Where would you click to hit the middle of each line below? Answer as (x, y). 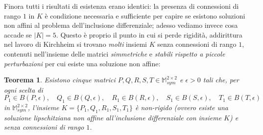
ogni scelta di (24, 89)
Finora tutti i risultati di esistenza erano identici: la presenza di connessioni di (121, 6)
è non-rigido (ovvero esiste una (182, 107)
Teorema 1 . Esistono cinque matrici (60, 80)
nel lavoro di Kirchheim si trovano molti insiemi (75, 44)
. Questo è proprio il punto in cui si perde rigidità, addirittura (149, 34)
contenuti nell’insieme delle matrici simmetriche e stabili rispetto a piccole (115, 53)
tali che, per (221, 80)
